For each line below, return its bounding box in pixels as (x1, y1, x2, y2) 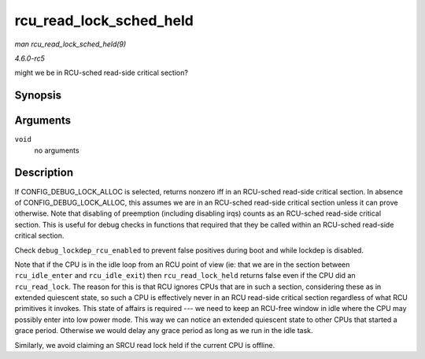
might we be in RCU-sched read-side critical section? (14, 68, 189, 78)
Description (14, 166, 74, 179)
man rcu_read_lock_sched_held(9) (14, 39, 127, 49)
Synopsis (14, 89, 62, 102)
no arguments (34, 146, 79, 155)
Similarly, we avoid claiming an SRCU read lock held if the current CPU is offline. (14, 340, 275, 350)
